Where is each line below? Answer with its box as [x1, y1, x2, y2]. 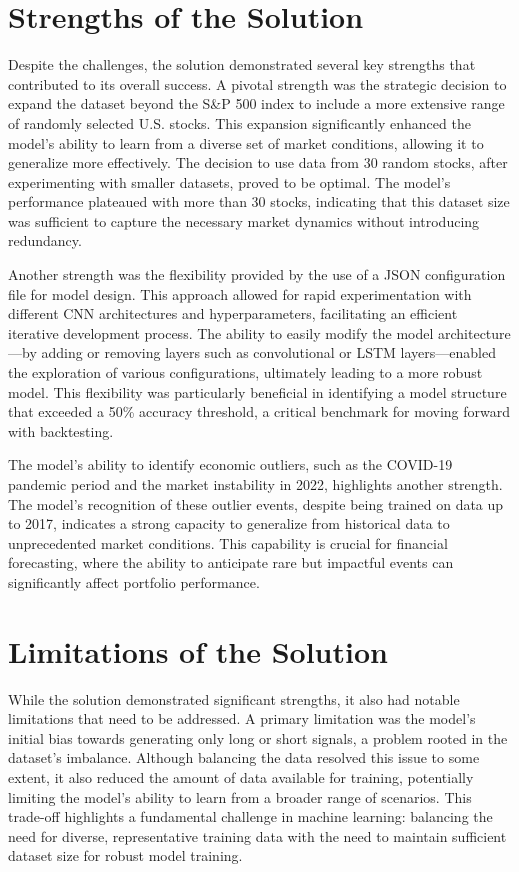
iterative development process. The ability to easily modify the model [8, 322, 434, 343]
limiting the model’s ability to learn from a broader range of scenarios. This [8, 786, 472, 807]
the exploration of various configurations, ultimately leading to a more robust [8, 362, 483, 383]
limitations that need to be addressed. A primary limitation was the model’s [8, 708, 476, 729]
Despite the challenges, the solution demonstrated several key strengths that [8, 54, 476, 75]
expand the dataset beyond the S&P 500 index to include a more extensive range [8, 93, 505, 114]
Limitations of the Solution [8, 630, 388, 671]
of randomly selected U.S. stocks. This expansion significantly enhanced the [8, 112, 471, 133]
